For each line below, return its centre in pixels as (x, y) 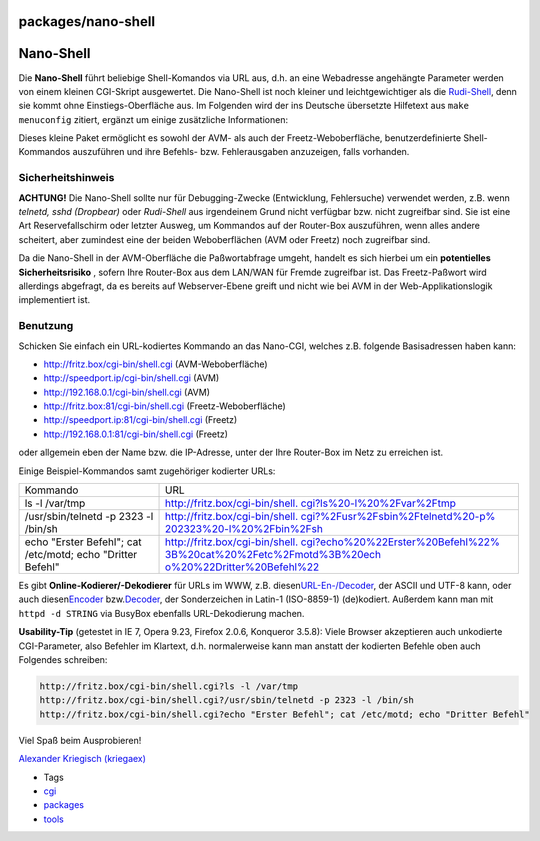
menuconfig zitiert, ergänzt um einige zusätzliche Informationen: (153, 119)
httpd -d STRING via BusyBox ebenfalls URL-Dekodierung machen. (161, 613)
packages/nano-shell (86, 21)
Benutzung (46, 326)
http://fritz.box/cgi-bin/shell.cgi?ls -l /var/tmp (169, 686)
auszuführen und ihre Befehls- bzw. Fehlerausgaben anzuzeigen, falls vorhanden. (241, 152)
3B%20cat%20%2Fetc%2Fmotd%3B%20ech (273, 555)
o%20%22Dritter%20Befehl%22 (242, 567)
